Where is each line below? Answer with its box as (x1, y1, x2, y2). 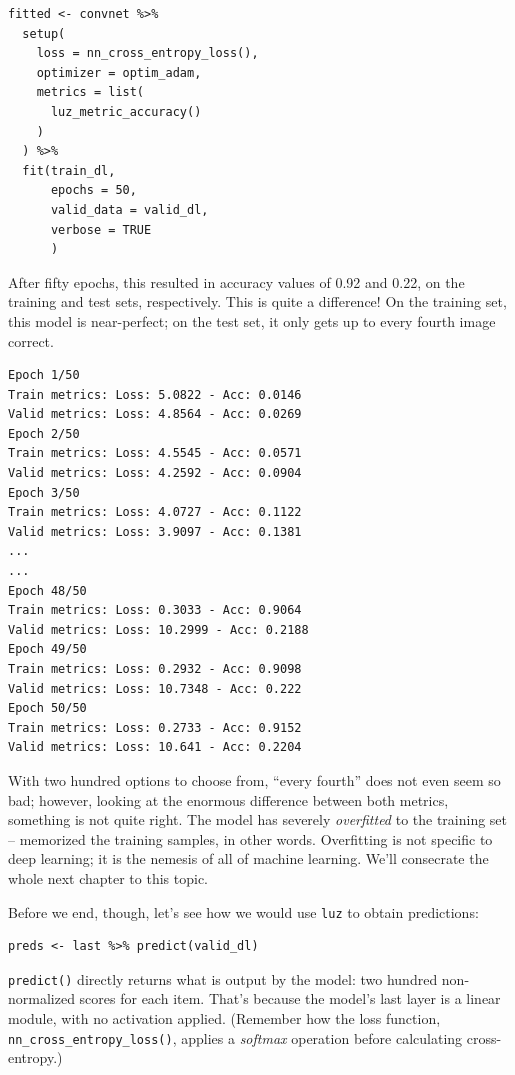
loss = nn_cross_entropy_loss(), (36, 46, 259, 61)
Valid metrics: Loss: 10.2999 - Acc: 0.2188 (8, 622, 309, 637)
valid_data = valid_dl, (50, 202, 209, 217)
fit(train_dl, (22, 163, 116, 178)
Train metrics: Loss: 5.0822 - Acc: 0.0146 (8, 387, 302, 402)
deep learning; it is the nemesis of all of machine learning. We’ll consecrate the (8, 848, 489, 869)
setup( (22, 26, 66, 41)
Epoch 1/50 (8, 368, 80, 383)
